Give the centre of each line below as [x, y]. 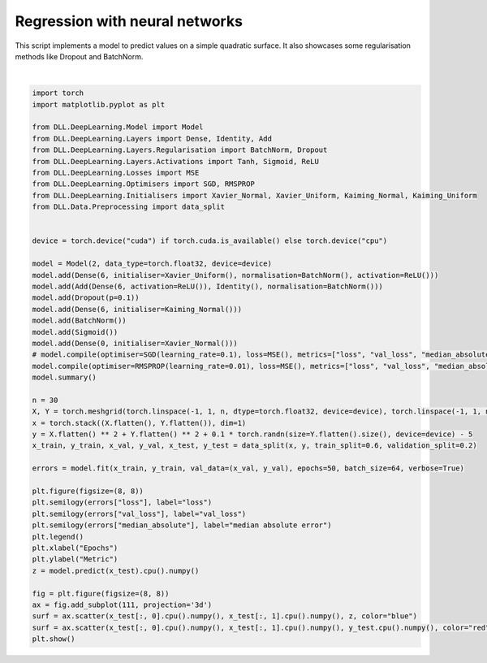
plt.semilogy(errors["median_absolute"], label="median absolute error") [182, 525]
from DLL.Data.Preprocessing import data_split [128, 207]
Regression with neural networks [129, 21]
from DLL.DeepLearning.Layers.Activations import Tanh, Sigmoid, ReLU [176, 161]
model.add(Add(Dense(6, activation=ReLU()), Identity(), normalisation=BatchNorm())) [207, 286]
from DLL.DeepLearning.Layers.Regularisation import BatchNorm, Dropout [180, 150]
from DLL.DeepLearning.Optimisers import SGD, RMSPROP [143, 184]
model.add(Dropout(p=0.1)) [86, 298]
